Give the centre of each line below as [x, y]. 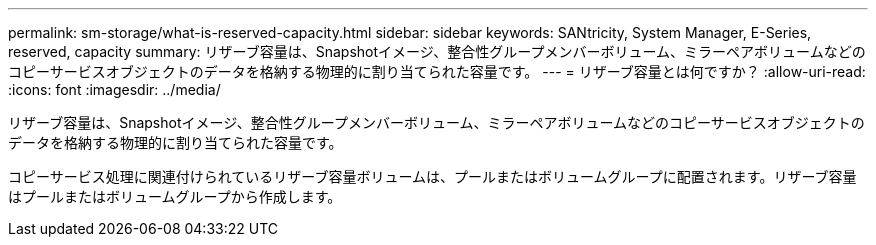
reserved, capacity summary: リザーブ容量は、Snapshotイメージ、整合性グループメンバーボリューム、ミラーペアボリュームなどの [437, 51]
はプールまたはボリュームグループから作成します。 [175, 196]
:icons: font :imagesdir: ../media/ [114, 89]
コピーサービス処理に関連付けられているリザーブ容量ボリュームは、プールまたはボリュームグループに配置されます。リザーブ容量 [432, 176]
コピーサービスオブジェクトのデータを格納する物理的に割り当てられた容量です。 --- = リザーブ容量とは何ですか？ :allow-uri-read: [437, 71]
